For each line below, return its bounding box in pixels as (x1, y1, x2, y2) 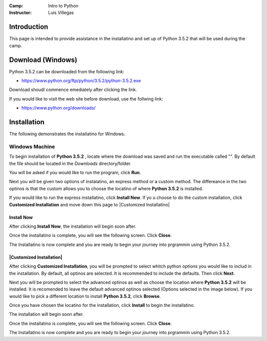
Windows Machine (9, 143, 55, 150)
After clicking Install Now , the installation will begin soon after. (9, 223, 136, 229)
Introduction (9, 23, 48, 31)
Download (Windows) (9, 55, 78, 64)
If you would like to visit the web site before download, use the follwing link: (9, 96, 163, 101)
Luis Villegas (48, 10, 74, 16)
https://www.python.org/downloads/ (21, 105, 96, 111)
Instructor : (9, 10, 32, 16)
